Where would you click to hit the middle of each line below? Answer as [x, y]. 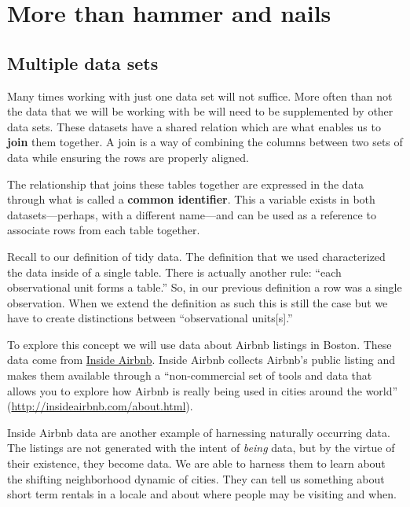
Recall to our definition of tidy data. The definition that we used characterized [196, 256]
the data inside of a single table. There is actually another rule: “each [174, 272]
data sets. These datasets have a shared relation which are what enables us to [194, 126]
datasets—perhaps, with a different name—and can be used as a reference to [192, 214]
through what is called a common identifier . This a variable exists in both [191, 199]
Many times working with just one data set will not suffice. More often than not [200, 96]
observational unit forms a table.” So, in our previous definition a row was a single [205, 287]
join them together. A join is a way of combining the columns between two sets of [205, 142]
